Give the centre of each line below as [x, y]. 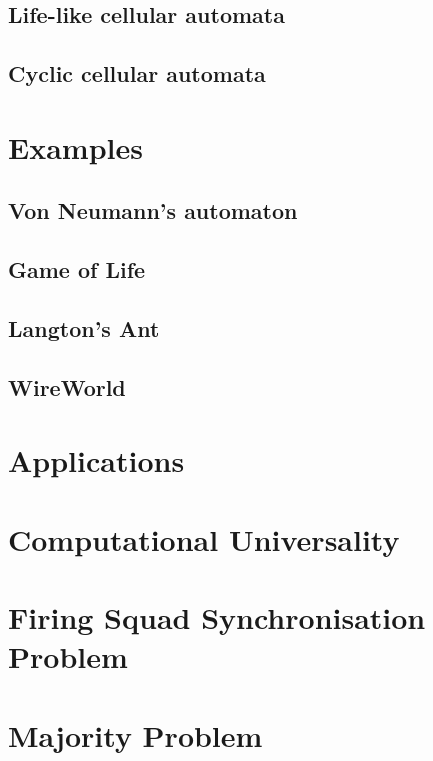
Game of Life [77, 269]
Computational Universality [204, 538]
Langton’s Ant [84, 327]
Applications [96, 460]
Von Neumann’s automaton [153, 210]
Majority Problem [135, 734]
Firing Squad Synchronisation [217, 617]
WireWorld [67, 386]
